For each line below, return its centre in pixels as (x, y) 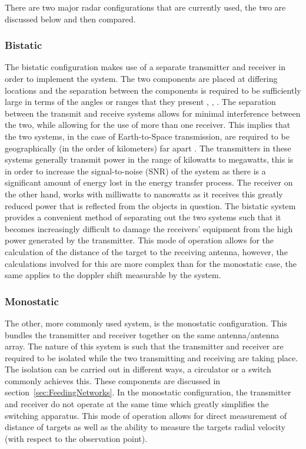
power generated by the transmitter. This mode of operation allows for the (139, 240)
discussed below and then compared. (70, 19)
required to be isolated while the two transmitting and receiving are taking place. (152, 357)
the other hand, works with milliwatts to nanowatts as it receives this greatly (144, 194)
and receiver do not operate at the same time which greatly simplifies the (137, 404)
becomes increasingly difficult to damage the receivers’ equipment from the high (149, 228)
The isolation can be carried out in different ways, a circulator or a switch (138, 369)
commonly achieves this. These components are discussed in (113, 380)
